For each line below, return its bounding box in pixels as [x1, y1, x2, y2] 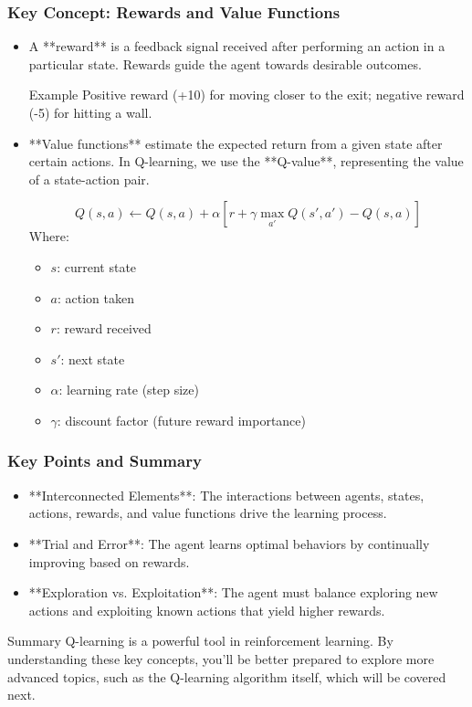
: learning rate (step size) [58, 380, 200, 399]
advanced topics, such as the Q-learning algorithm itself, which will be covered [7, 667, 446, 686]
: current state [57, 257, 137, 276]
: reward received [56, 319, 152, 338]
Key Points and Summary [7, 449, 202, 472]
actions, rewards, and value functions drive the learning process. [28, 503, 387, 522]
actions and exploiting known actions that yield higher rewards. [28, 600, 385, 619]
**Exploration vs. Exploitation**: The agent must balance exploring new [28, 583, 438, 602]
